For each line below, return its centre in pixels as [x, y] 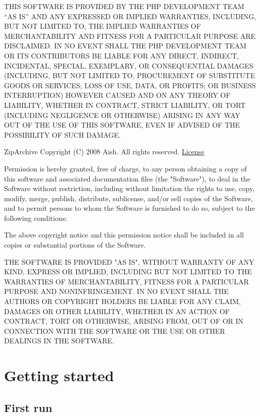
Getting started [59, 375]
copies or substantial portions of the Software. [75, 245]
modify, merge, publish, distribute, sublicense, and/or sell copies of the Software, [128, 198]
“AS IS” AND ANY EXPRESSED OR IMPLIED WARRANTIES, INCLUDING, [130, 16]
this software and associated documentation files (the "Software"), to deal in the [127, 178]
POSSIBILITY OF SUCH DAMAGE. [62, 134]
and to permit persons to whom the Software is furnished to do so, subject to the [129, 208]
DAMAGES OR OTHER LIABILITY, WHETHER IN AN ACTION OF [117, 311]
